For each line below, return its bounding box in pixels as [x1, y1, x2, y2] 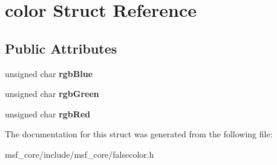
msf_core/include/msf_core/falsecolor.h [5, 148, 154, 160]
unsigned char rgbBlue [5, 67, 93, 79]
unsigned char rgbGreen [5, 87, 99, 100]
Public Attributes [5, 39, 117, 57]
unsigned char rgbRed [5, 107, 91, 120]
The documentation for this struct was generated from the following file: [5, 128, 273, 140]
